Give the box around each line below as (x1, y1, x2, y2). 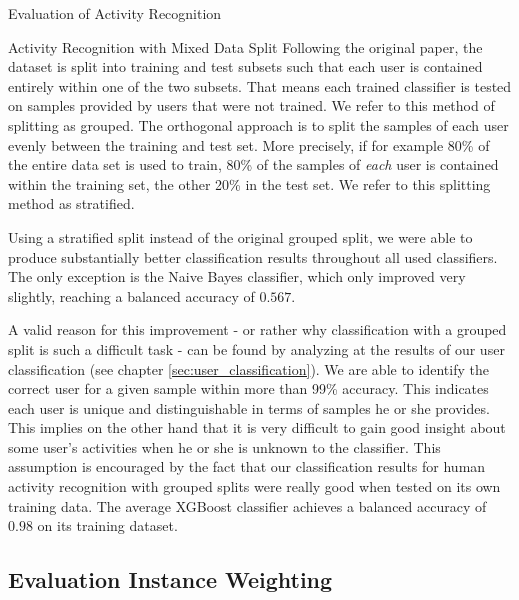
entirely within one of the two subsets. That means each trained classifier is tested (8, 75, 512, 96)
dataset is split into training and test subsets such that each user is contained (8, 56, 483, 77)
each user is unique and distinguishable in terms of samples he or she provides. (8, 397, 490, 418)
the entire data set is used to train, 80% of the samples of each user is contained (8, 154, 499, 175)
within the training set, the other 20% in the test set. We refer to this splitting (8, 173, 491, 194)
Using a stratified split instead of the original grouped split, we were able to (8, 226, 473, 247)
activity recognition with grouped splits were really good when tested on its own (8, 476, 501, 497)
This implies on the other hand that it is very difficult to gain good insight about (8, 417, 506, 438)
